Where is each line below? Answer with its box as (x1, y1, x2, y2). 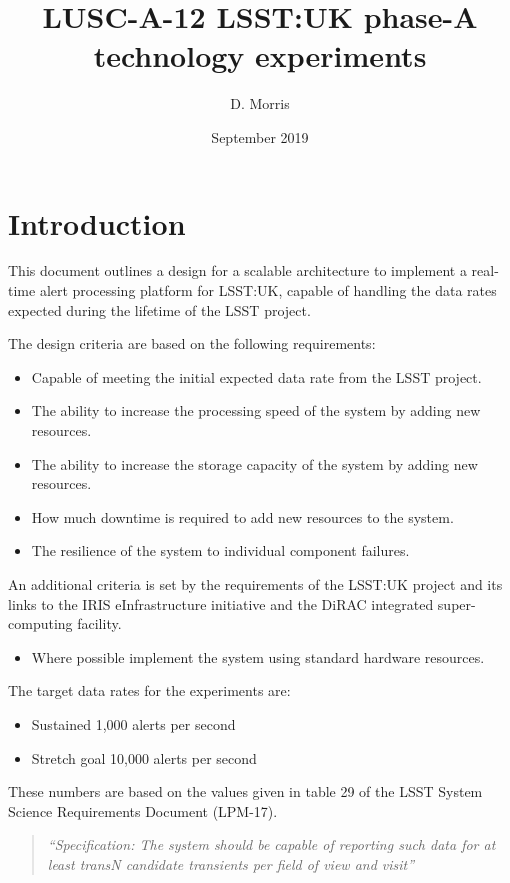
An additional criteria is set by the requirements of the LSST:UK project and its (8, 573, 503, 594)
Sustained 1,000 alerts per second (31, 713, 236, 734)
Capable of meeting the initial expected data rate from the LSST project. (31, 366, 482, 387)
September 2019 (211, 126, 309, 147)
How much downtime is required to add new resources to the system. (31, 506, 454, 527)
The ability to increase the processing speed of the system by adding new (31, 400, 481, 421)
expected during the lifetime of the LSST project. (8, 299, 311, 320)
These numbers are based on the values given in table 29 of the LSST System (8, 781, 483, 802)
